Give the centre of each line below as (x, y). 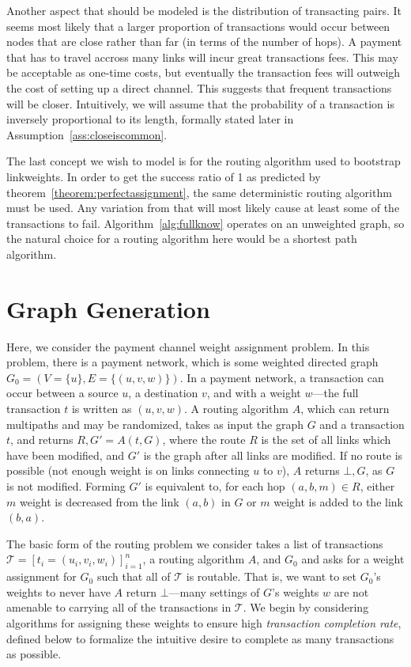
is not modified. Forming (66, 485)
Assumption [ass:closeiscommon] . (87, 134)
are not (351, 591)
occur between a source (62, 393)
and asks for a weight (353, 559)
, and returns (42, 440)
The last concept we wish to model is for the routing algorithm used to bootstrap (204, 161)
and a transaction (362, 424)
